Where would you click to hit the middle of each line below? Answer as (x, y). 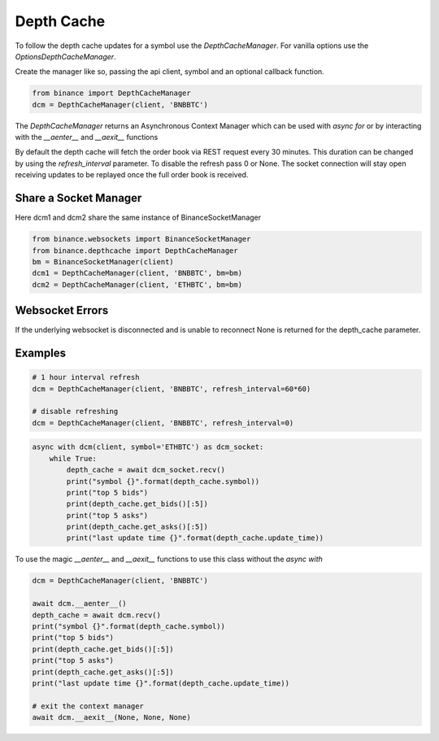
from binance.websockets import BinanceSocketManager (141, 239)
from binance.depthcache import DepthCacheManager (135, 251)
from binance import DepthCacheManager (111, 93)
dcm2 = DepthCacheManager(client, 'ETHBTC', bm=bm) (137, 284)
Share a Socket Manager (78, 198)
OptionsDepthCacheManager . (66, 56)
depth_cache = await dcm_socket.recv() (146, 470)
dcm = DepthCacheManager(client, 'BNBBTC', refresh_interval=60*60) (172, 389)
